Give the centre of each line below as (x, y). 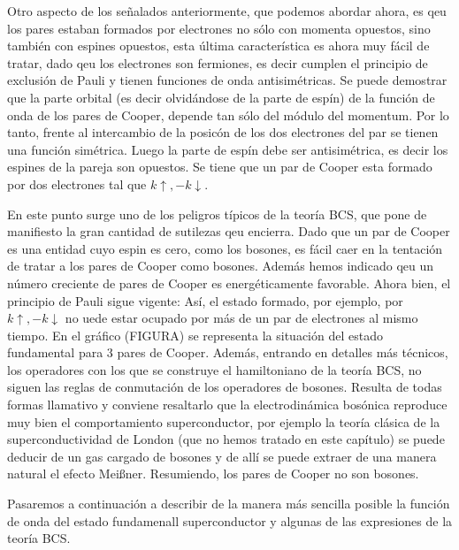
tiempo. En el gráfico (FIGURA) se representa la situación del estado (195, 335)
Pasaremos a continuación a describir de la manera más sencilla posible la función (229, 504)
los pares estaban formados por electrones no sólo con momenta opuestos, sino (219, 28)
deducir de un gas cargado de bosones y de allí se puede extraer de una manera (222, 456)
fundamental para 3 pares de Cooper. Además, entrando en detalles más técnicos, (228, 352)
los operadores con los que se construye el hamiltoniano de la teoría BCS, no (214, 369)
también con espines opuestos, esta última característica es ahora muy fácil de (218, 46)
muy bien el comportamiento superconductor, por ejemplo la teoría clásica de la (224, 421)
